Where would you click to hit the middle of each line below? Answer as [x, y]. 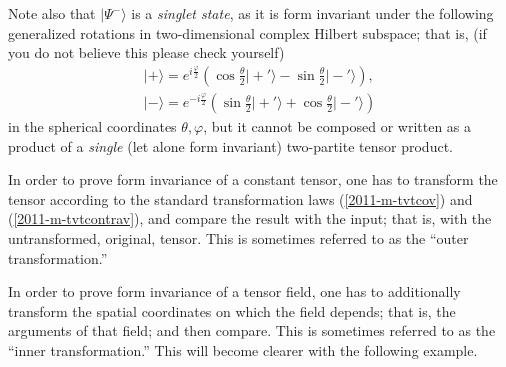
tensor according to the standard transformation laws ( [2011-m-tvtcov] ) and [240, 198]
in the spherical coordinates [92, 126]
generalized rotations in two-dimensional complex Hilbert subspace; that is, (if [247, 32]
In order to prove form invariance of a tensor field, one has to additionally [234, 291]
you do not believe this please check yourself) [146, 52]
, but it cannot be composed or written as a [337, 126]
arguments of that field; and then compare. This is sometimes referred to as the [252, 330]
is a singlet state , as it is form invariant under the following [312, 13]
